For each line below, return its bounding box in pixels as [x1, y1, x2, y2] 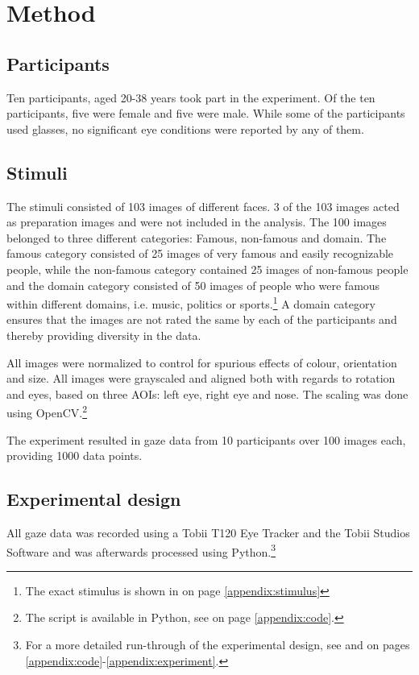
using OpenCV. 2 [6, 402, 88, 420]
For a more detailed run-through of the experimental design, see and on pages [25, 636, 410, 653]
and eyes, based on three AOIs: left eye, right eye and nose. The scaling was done [6, 385, 409, 402]
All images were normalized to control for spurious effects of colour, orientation [6, 354, 397, 371]
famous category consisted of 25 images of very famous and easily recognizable [6, 245, 394, 262]
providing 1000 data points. [6, 447, 143, 464]
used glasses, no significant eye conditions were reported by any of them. [6, 120, 364, 137]
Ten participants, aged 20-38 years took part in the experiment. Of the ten [6, 89, 375, 106]
